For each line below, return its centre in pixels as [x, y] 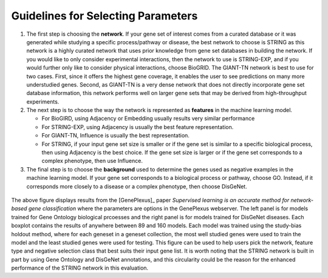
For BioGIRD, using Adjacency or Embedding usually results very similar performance [148, 119]
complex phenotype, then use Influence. [92, 161]
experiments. [43, 101]
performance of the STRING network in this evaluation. [80, 268]
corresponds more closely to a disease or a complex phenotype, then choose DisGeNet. [137, 186]
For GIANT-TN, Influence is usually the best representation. [115, 136]
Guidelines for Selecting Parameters [104, 16]
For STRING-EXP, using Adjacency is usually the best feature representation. [138, 127]
